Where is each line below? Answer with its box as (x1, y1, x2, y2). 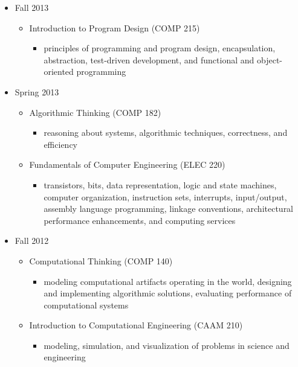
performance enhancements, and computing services (44, 214, 236, 226)
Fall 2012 (15, 234, 49, 247)
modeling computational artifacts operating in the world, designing (44, 275, 292, 287)
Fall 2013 (15, 1, 49, 13)
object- (256, 53, 282, 66)
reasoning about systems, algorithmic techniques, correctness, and (44, 126, 288, 139)
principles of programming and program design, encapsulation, (44, 42, 276, 54)
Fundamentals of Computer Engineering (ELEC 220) (29, 158, 225, 171)
